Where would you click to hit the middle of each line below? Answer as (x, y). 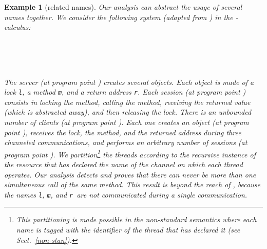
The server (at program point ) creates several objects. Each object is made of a (129, 82)
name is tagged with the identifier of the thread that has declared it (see (128, 230)
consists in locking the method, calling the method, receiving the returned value (127, 102)
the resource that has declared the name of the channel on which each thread (123, 164)
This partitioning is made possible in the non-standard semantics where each (136, 219)
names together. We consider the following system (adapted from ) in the (119, 17)
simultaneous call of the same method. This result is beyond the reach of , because (132, 184)
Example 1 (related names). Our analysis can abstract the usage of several (123, 7)
